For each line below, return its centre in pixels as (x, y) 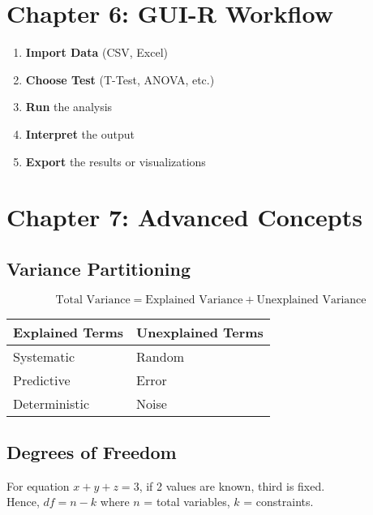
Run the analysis (69, 107)
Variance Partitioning (99, 268)
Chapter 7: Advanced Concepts (184, 217)
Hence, (23, 502)
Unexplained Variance (311, 300)
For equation (38, 485)
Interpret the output (80, 133)
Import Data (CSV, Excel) (97, 52)
